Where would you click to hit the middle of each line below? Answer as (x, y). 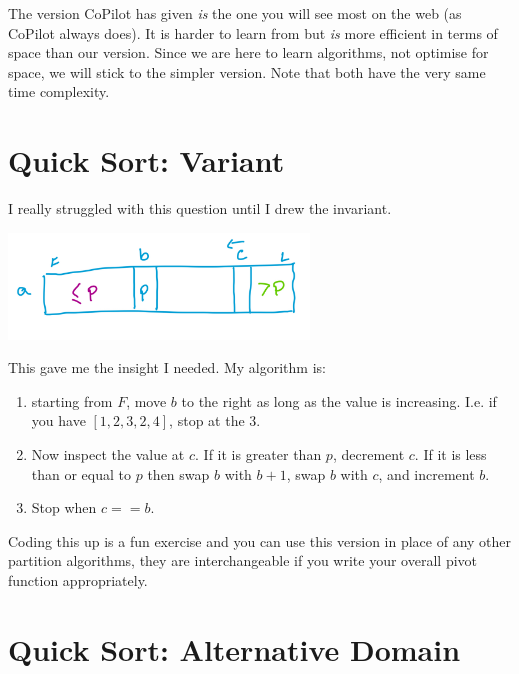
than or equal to (81, 473)
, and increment (426, 473)
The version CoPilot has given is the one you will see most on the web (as (235, 13)
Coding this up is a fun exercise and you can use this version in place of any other (260, 540)
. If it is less (450, 453)
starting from (72, 400)
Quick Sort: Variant (146, 160)
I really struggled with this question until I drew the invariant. (200, 208)
